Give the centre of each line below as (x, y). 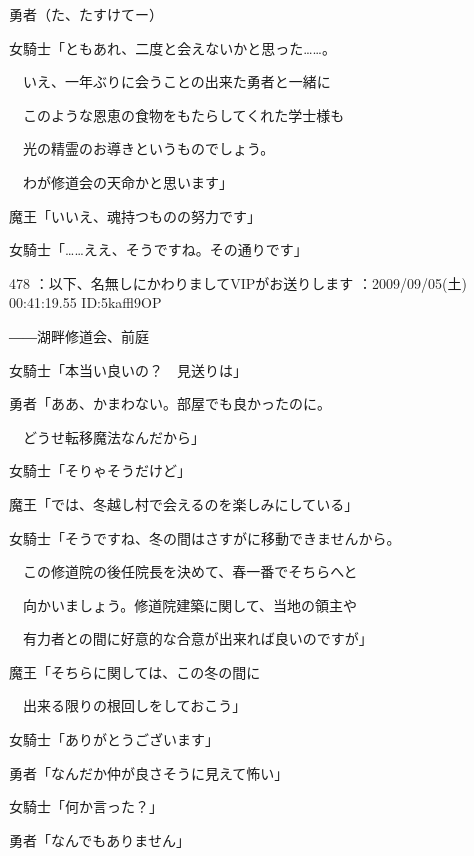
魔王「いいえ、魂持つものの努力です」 (135, 215)
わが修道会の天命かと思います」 (127, 181)
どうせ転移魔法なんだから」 (113, 436)
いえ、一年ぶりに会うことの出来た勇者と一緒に (176, 81)
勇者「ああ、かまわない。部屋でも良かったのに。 (170, 403)
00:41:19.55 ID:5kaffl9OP (85, 302)
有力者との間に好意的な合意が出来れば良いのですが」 (197, 638)
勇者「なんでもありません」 (99, 839)
